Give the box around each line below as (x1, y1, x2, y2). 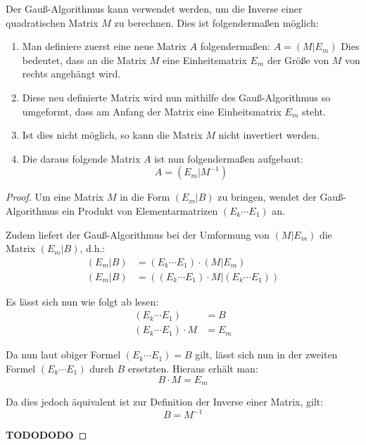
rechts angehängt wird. (22, 66, 121, 81)
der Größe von (267, 52, 329, 67)
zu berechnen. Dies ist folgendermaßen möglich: (114, 15, 319, 30)
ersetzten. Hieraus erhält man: (127, 361, 258, 376)
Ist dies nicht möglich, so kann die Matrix (22, 127, 203, 142)
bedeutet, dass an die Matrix (22, 52, 147, 67)
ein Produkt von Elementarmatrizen (62, 203, 218, 218)
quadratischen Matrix (6, 15, 99, 30)
